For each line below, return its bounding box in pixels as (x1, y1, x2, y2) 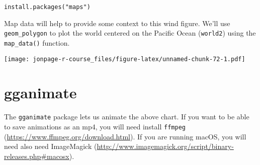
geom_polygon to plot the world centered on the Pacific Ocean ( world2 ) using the (4, 28, 256, 38)
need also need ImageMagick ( (4, 141, 97, 151)
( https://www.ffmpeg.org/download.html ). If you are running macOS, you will (4, 131, 246, 141)
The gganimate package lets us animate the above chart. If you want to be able (4, 111, 249, 122)
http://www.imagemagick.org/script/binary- (97, 141, 234, 151)
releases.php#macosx (4, 150, 69, 161)
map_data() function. (4, 37, 70, 48)
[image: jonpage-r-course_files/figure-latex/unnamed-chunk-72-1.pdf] (4, 55, 245, 63)
